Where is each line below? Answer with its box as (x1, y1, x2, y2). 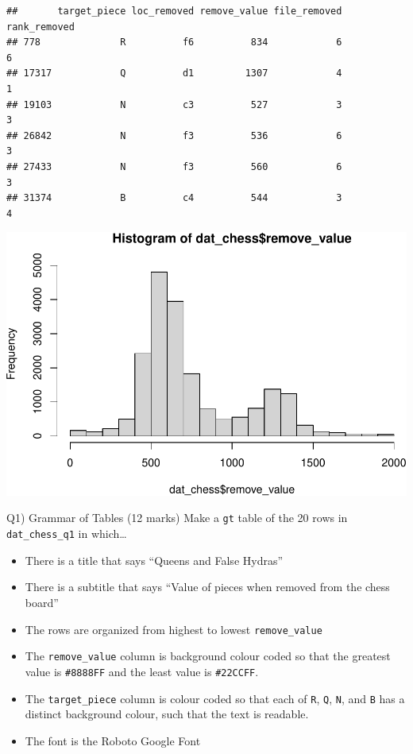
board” (25, 594, 59, 610)
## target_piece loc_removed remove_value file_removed (6, 6, 342, 17)
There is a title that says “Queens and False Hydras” (25, 551, 284, 568)
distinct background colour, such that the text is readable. (25, 706, 309, 722)
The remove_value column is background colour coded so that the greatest (25, 648, 391, 664)
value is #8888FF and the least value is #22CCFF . (25, 663, 259, 679)
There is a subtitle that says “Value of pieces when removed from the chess (25, 578, 390, 595)
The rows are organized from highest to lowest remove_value (25, 621, 322, 637)
